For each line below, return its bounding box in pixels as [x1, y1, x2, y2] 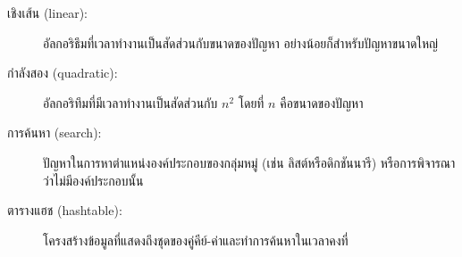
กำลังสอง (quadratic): [7, 63, 118, 82]
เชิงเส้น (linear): [7, 4, 88, 21]
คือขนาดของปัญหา [280, 93, 364, 112]
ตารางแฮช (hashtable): [7, 201, 122, 220]
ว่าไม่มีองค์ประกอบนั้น [43, 170, 144, 189]
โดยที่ [238, 93, 265, 112]
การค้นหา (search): [7, 123, 102, 142]
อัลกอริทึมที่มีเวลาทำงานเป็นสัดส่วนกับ [43, 93, 218, 112]
